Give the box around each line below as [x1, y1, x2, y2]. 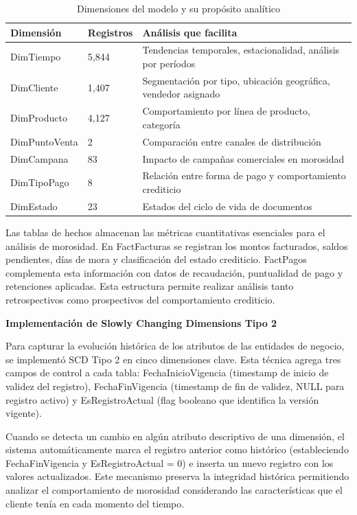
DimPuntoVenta [10, 134, 78, 148]
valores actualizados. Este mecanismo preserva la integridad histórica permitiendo [5, 469, 349, 483]
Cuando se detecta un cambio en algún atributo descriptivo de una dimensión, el [5, 428, 345, 443]
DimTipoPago [10, 175, 69, 190]
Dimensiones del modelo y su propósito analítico [76, 1, 281, 15]
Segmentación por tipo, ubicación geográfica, [142, 73, 330, 87]
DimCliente [10, 80, 58, 94]
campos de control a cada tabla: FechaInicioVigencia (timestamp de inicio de [5, 365, 329, 380]
